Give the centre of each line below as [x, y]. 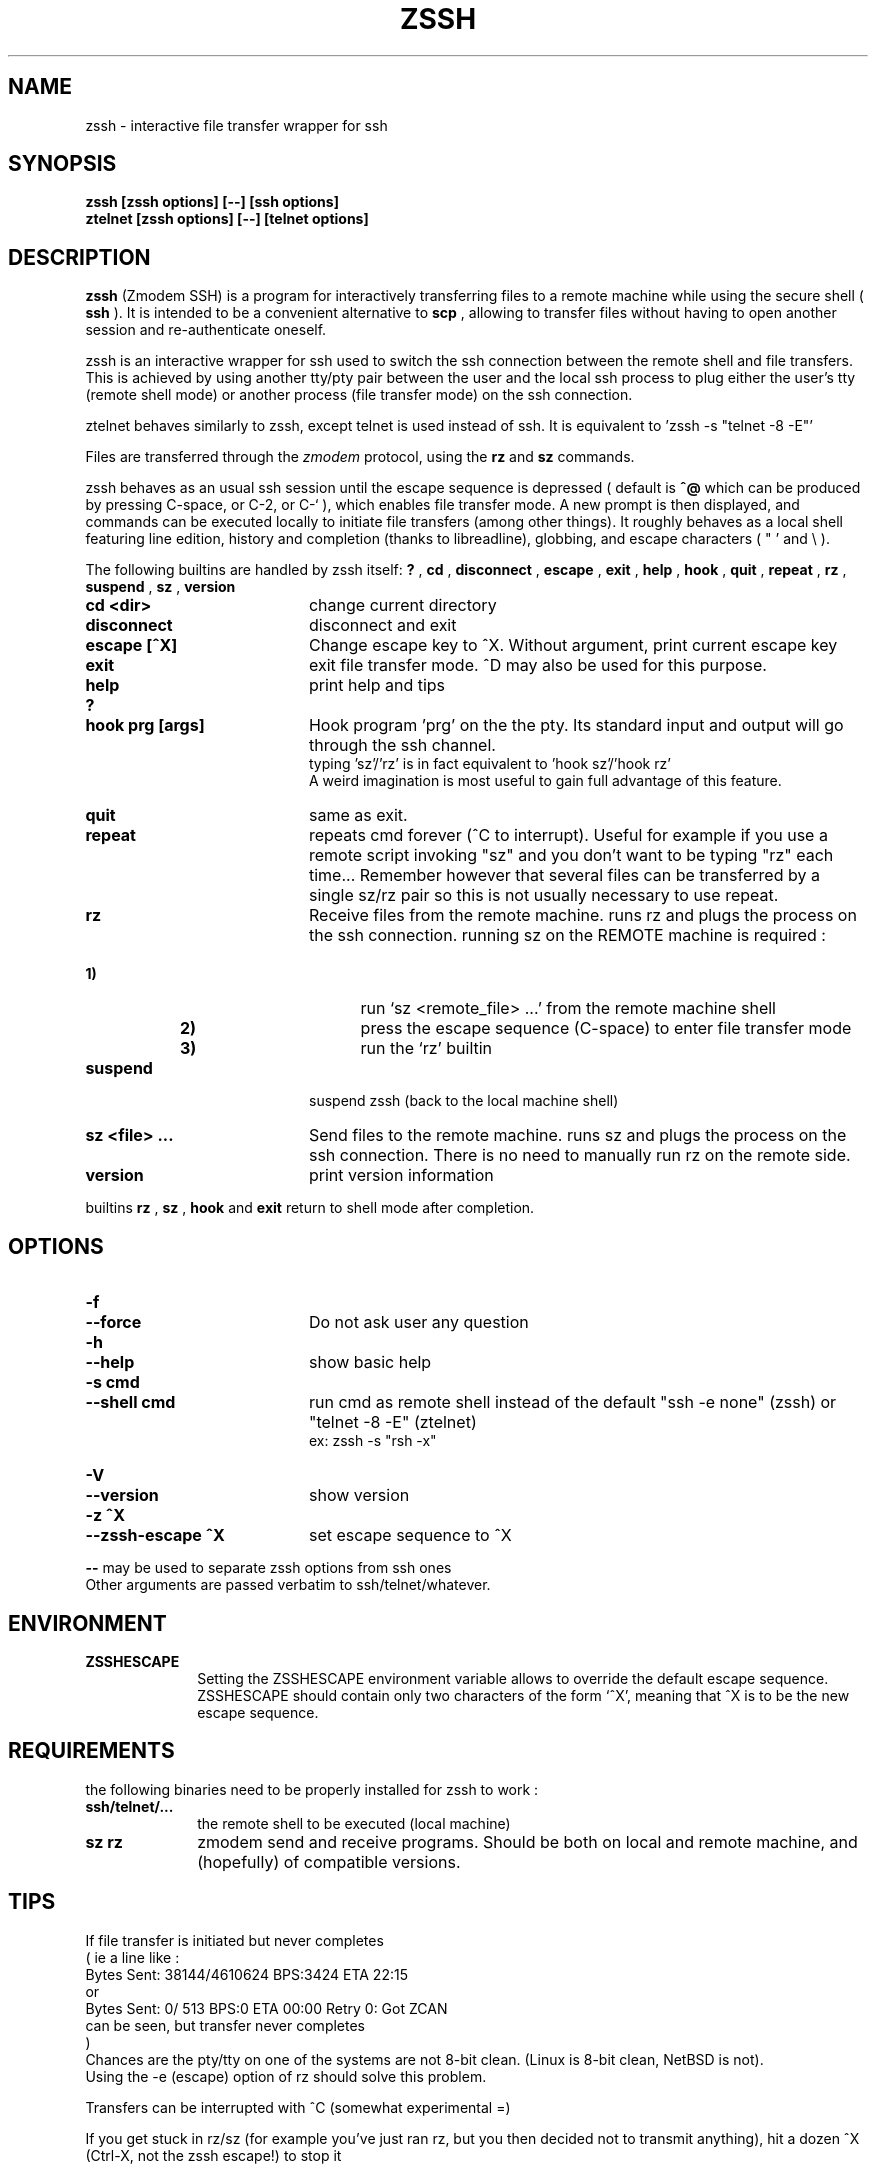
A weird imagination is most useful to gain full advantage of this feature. [545, 781]
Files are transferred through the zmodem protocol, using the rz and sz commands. [360, 457]
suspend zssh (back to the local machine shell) [464, 1101]
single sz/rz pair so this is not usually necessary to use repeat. [543, 895]
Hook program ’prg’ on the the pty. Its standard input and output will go [576, 725]
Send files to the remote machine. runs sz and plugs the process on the [577, 1135]
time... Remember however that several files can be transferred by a [564, 875]
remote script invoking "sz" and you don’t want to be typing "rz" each [571, 855]
